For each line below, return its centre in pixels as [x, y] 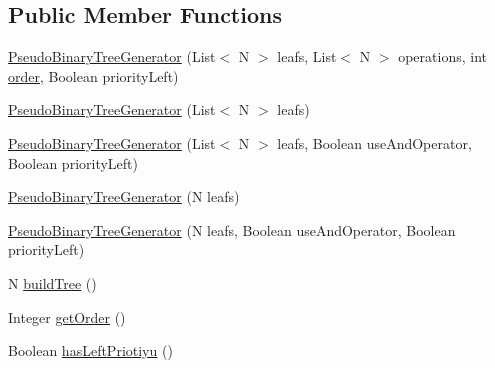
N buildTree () [52, 282]
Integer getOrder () [67, 316]
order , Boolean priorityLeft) [93, 75]
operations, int [442, 56]
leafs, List [307, 56]
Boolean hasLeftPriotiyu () [90, 350]
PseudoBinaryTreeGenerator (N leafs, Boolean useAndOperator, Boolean [232, 229]
